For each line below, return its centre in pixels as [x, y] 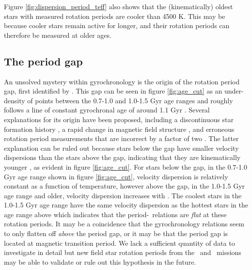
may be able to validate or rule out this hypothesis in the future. [100, 262]
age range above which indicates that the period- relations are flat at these [115, 214]
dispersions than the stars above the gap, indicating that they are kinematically [122, 157]
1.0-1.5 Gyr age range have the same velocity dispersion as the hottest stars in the [126, 205]
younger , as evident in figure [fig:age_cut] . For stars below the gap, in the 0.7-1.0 [126, 167]
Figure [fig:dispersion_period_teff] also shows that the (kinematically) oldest [118, 6]
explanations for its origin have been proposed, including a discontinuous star [119, 119]
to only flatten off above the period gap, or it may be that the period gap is [116, 233]
